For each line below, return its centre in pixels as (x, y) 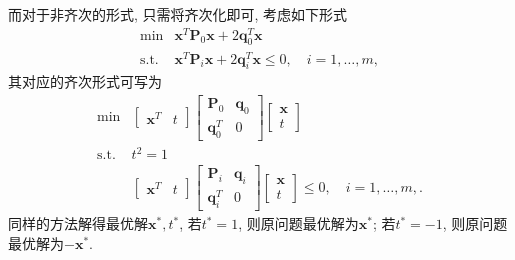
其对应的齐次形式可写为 (85, 81)
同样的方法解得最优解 (78, 223)
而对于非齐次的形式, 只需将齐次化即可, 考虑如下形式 (178, 14)
